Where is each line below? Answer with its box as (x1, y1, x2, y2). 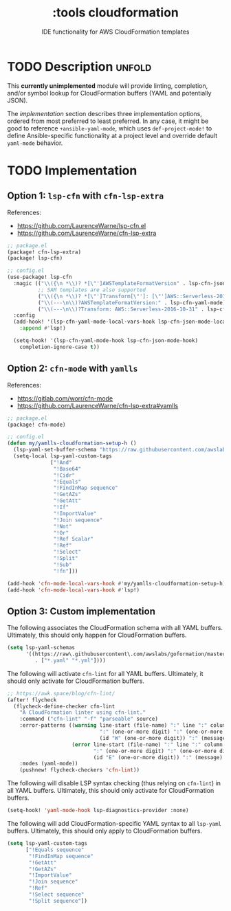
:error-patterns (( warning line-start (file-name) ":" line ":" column (19, 722, 229, 729)
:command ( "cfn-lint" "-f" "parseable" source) (19, 716, 158, 723)
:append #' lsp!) (19, 325, 67, 332)
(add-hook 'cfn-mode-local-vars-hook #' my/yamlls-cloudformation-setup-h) (7, 580, 226, 587)
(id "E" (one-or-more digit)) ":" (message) (93, 754, 223, 761)
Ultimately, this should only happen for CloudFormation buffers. (7, 631, 187, 640)
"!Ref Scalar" (53, 536, 94, 543)
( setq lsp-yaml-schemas (7, 644, 76, 651)
